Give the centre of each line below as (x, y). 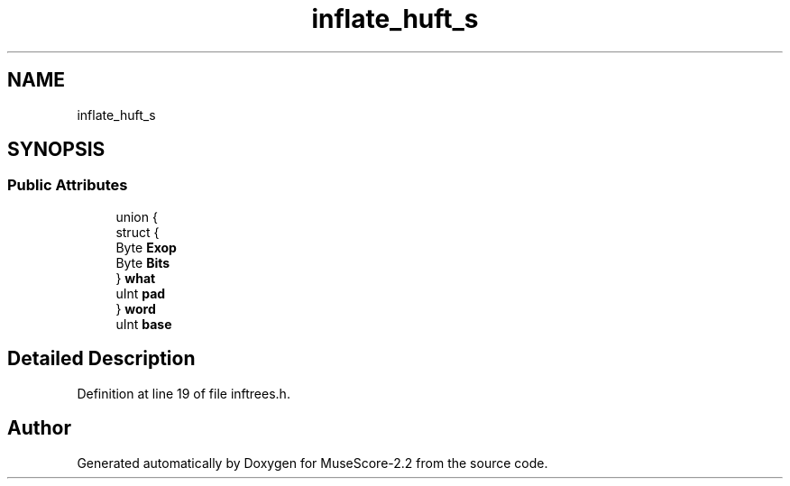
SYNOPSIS (56, 150)
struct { (138, 232)
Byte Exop (146, 247)
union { (137, 216)
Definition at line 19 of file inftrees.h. (184, 393)
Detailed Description (101, 359)
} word (136, 308)
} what (136, 278)
